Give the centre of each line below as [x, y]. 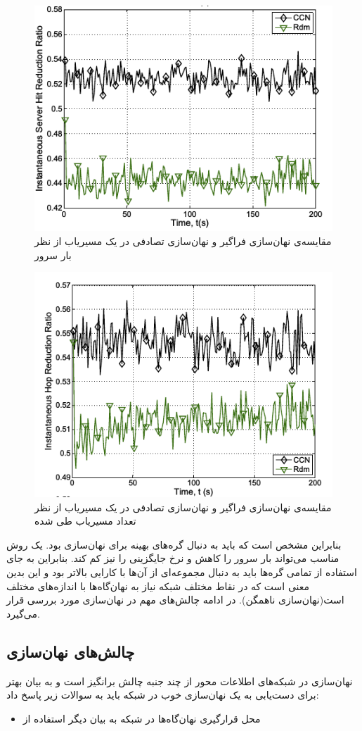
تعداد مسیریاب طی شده [85, 521]
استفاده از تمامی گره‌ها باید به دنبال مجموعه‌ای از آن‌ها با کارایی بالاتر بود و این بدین [182, 571]
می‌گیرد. [23, 613]
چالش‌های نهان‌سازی [71, 651]
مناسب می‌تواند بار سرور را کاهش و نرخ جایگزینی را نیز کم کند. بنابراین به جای [173, 558]
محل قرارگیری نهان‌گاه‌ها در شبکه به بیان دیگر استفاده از [142, 718]
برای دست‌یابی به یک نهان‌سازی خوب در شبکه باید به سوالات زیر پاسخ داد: [163, 695]
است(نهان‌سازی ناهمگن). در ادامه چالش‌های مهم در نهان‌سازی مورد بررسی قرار [175, 600]
